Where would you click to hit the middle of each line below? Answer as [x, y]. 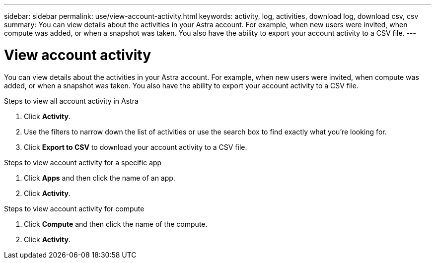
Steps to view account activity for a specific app [83, 162]
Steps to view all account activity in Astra [71, 101]
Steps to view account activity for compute [74, 208]
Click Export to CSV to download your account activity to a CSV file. [136, 147]
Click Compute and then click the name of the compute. [116, 224]
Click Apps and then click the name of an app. [100, 178]
